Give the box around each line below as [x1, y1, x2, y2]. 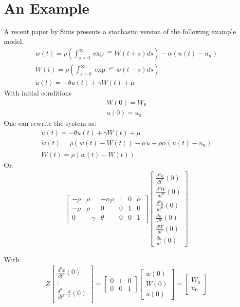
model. [4, 36, 24, 46]
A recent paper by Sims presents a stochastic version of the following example [4, 26, 236, 37]
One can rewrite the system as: [4, 118, 96, 128]
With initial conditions [4, 88, 72, 98]
